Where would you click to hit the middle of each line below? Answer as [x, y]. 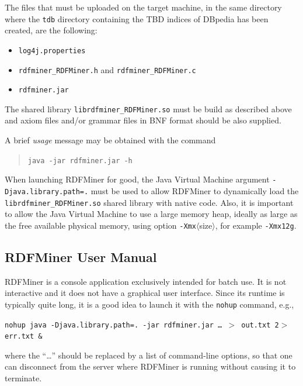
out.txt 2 [260, 325]
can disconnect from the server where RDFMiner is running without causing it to [150, 366]
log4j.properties [52, 51]
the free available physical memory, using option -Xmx [100, 225]
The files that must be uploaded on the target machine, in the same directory [143, 7]
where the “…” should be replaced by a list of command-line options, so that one [149, 355]
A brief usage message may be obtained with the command [110, 140]
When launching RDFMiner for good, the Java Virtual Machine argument [137, 179]
